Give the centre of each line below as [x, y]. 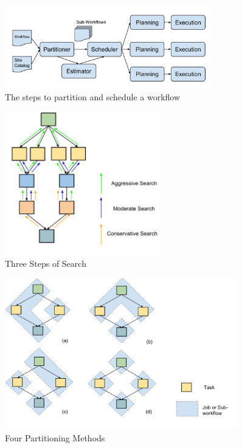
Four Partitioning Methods [55, 437]
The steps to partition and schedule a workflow [93, 96]
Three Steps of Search [46, 264]
